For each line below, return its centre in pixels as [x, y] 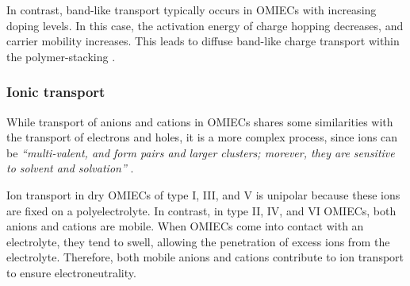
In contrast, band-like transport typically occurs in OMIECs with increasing [192, 10]
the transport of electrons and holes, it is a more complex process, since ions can [202, 137]
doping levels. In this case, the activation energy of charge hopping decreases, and [205, 25]
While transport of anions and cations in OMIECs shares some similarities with [200, 121]
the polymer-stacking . [61, 56]
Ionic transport [56, 92]
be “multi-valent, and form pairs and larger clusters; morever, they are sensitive [201, 152]
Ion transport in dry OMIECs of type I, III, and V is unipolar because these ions [203, 194]
